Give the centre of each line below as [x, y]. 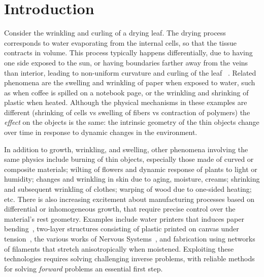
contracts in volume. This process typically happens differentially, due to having [128, 53]
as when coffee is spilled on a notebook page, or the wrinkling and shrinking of [126, 92]
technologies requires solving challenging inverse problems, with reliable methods [129, 258]
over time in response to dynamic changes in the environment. [101, 132]
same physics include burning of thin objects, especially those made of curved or [129, 159]
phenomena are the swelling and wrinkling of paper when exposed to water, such [130, 82]
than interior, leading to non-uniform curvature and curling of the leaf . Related [130, 72]
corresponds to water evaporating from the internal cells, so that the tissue [121, 42]
